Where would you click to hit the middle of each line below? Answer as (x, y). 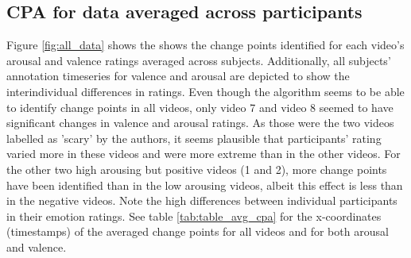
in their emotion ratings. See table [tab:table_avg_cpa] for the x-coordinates (194, 216)
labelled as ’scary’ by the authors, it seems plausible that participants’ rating (194, 138)
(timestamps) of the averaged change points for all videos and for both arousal (198, 231)
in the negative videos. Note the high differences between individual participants (202, 200)
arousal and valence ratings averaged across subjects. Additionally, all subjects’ (199, 60)
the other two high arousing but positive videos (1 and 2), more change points (197, 169)
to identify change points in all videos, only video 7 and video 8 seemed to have (200, 107)
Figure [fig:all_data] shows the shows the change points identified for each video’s (205, 45)
